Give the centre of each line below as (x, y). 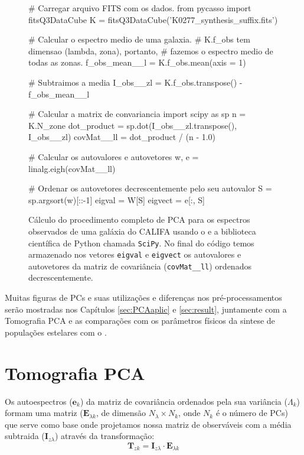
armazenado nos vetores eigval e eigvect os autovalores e (135, 254)
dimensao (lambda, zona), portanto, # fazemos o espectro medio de (151, 51)
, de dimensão (121, 413)
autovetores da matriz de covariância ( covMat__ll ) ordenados (140, 266)
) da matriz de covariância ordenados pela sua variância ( (184, 401)
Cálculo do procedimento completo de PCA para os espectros (139, 220)
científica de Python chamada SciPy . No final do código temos (141, 243)
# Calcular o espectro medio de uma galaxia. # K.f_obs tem (139, 39)
